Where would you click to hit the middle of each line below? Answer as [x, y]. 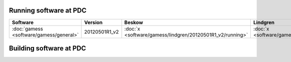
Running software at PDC [48, 10]
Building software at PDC [48, 48]
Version [93, 22]
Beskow [134, 22]
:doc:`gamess [27, 29]
